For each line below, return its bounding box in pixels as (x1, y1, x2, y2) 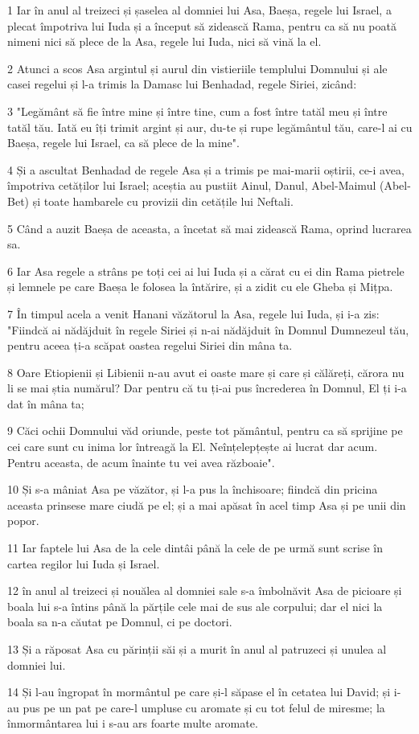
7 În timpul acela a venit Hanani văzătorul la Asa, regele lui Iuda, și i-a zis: (7, 305, 380, 322)
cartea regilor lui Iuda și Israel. (7, 555, 160, 572)
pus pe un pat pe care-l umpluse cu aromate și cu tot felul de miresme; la (23, 699, 385, 716)
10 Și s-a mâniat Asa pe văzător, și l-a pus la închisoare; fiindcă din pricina (7, 481, 378, 498)
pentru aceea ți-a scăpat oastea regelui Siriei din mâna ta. (7, 337, 293, 354)
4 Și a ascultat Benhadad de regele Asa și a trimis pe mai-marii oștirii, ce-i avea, (7, 161, 405, 178)
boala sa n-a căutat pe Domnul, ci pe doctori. (7, 613, 232, 630)
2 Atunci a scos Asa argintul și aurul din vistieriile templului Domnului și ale (7, 59, 388, 76)
